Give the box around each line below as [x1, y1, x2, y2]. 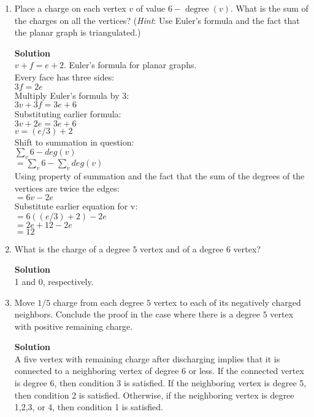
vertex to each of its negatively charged [153, 295, 301, 308]
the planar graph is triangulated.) [14, 26, 141, 39]
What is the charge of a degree [14, 242, 130, 255]
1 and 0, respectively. [14, 275, 94, 287]
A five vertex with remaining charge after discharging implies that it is [14, 352, 280, 365]
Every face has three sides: [14, 70, 115, 83]
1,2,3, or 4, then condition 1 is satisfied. [14, 400, 163, 413]
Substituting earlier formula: [14, 107, 121, 120]
